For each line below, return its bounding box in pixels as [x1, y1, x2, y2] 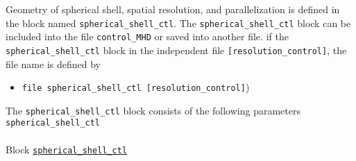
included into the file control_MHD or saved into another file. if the [6, 29, 289, 44]
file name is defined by [6, 56, 101, 71]
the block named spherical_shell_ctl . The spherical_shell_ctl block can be [6, 15, 351, 30]
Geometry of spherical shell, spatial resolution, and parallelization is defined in [6, 2, 340, 16]
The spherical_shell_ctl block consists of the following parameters [6, 103, 300, 117]
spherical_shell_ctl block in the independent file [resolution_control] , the [6, 42, 347, 57]
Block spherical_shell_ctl [6, 142, 128, 156]
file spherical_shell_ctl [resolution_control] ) [22, 80, 250, 94]
